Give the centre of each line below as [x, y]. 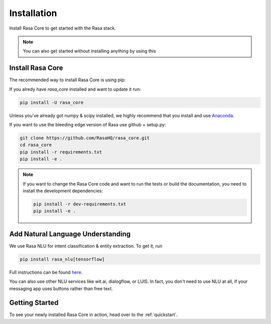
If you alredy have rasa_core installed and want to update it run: [75, 89]
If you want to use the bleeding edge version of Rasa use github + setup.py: [88, 124]
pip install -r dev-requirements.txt [80, 204]
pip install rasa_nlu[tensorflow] [62, 259]
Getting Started [34, 303]
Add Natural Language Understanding [70, 234]
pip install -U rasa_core [52, 102]
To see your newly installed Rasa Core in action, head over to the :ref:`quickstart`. [94, 315]
